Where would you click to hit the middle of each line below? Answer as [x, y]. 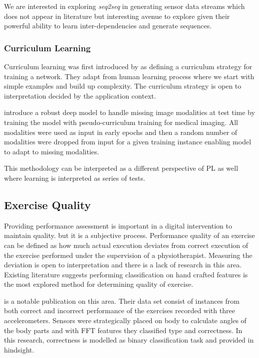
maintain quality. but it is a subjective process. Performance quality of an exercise [129, 235]
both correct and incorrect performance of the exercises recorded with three [120, 310]
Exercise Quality [47, 204]
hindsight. [19, 349]
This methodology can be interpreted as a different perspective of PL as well [121, 168]
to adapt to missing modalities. [52, 151]
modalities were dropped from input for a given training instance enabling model [128, 142]
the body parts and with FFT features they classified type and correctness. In [123, 330]
